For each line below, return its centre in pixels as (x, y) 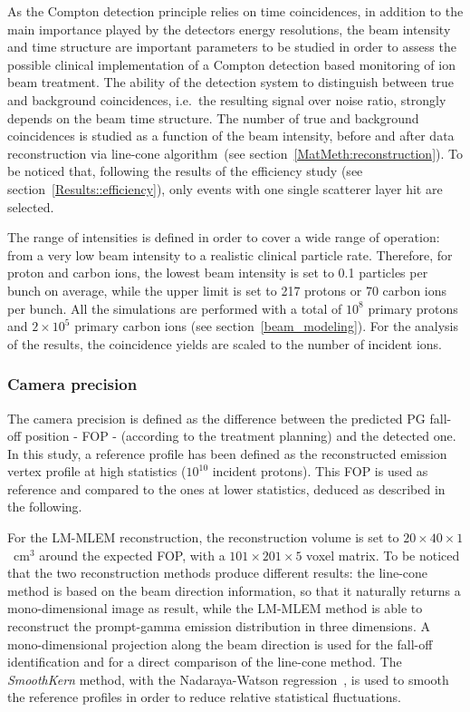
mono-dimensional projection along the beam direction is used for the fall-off (220, 644)
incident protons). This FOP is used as (320, 471)
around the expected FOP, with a (132, 555)
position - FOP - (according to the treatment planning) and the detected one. (240, 436)
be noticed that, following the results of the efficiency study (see (185, 171)
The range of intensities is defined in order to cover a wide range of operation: (224, 237)
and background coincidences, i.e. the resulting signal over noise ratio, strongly (227, 99)
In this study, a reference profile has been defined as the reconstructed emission (227, 453)
